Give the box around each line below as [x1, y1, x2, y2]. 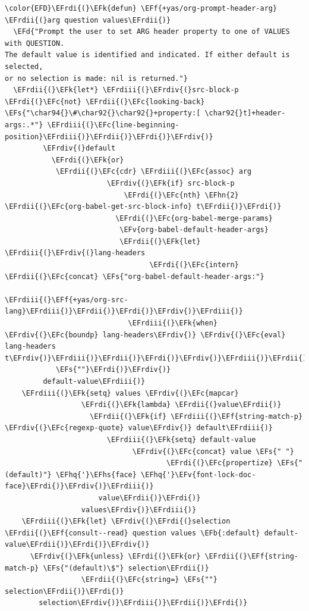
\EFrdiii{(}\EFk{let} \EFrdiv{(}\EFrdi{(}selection [21, 517, 231, 526]
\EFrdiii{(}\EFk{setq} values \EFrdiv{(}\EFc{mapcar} [21, 388, 239, 397]
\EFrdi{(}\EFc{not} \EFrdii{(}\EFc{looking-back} [5, 97, 205, 106]
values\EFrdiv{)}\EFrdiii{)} [81, 505, 197, 514]
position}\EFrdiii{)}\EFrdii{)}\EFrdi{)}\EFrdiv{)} [5, 132, 213, 141]
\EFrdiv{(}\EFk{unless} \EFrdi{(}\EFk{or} [30, 552, 201, 560]
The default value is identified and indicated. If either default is [5, 51, 290, 59]
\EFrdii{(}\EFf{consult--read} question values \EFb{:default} [5, 528, 260, 537]
